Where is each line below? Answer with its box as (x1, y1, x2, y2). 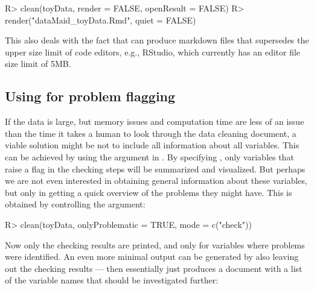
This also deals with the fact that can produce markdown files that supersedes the (5, 34, 309, 46)
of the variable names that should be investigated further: (5, 274, 219, 286)
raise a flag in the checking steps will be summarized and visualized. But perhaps (5, 162, 306, 175)
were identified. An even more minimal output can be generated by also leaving (5, 250, 299, 263)
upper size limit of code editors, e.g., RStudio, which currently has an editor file (5, 45, 301, 58)
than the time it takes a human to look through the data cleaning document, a (5, 127, 296, 139)
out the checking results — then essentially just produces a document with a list (5, 262, 303, 274)
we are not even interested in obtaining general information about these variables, (5, 174, 307, 187)
